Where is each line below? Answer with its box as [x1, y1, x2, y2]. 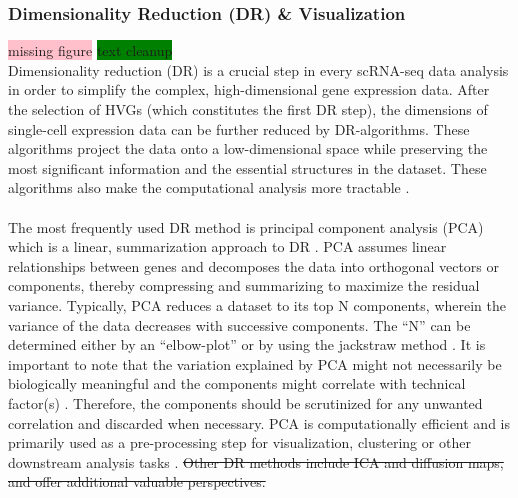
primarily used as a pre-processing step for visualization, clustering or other [8, 432, 471, 453]
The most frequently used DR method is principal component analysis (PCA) [8, 216, 484, 237]
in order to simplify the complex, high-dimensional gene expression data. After [8, 79, 490, 100]
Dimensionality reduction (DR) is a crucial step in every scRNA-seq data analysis [8, 59, 509, 80]
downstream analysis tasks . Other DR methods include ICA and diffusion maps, [8, 451, 504, 472]
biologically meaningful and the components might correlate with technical [8, 373, 466, 394]
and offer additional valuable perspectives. [8, 471, 266, 492]
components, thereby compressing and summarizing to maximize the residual [8, 275, 480, 296]
